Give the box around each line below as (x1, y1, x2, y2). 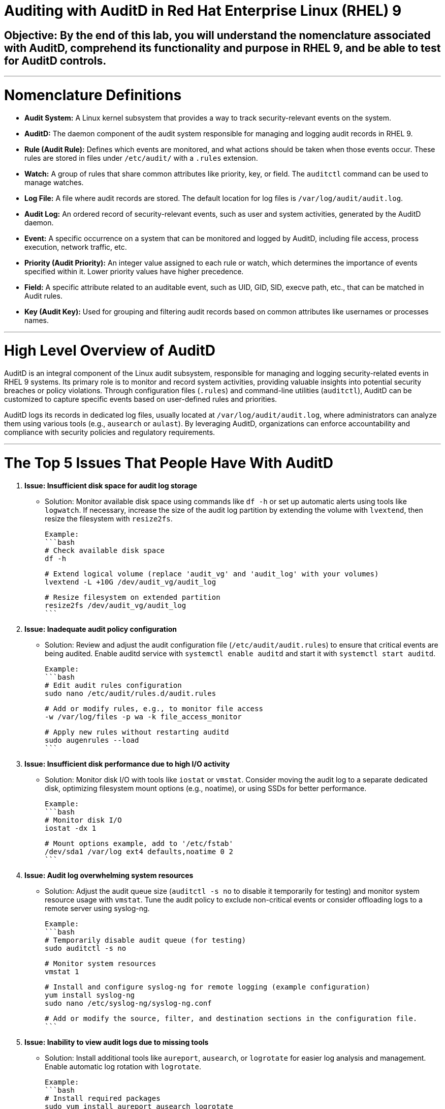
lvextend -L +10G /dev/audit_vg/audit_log (45, 577, 216, 586)
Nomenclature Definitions (4, 86, 182, 104)
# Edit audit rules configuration (45, 681, 182, 689)
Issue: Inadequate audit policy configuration (24, 624, 177, 633)
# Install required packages (45, 1094, 161, 1102)
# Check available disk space (45, 546, 165, 554)
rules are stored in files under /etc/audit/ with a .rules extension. (24, 153, 258, 162)
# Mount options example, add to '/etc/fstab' (45, 839, 233, 848)
